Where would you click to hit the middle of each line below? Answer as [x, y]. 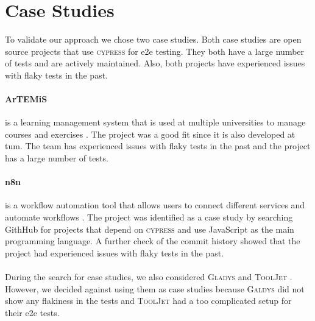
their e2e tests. [32, 312]
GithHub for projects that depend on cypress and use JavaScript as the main [150, 229]
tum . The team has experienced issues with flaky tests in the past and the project [158, 146]
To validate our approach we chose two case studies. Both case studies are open [153, 39]
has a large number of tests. [57, 158]
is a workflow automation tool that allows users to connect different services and [155, 205]
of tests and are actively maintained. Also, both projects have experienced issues [155, 63]
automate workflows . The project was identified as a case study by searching [149, 217]
